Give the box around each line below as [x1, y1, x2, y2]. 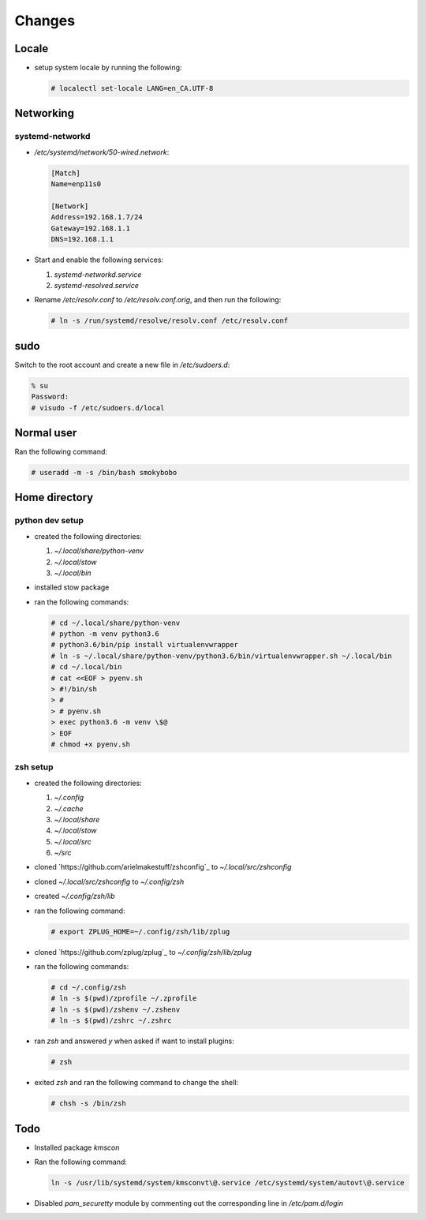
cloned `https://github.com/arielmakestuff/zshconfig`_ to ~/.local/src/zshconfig [34, 863, 292, 872]
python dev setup [14, 515, 84, 526]
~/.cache [54, 803, 84, 813]
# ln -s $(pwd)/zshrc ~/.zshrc [50, 1016, 173, 1025]
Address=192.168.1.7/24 [50, 213, 144, 222]
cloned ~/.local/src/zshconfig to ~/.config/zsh [34, 877, 185, 886]
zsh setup [14, 762, 54, 773]
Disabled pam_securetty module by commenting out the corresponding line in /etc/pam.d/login [34, 1198, 343, 1207]
